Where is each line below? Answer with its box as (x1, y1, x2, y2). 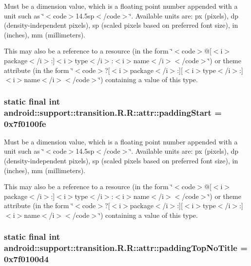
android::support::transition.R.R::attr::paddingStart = (4, 106, 222, 118)
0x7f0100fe (4, 117, 46, 129)
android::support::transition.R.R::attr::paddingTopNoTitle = (4, 242, 248, 254)
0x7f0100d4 (4, 253, 49, 265)
